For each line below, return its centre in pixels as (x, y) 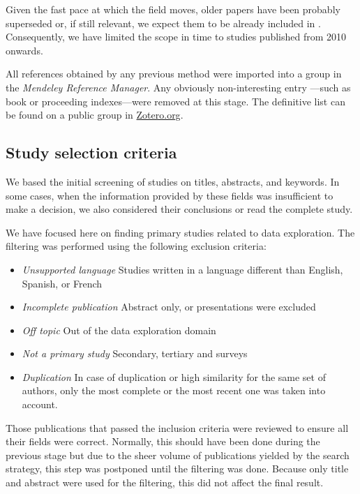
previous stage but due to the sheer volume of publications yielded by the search (178, 455)
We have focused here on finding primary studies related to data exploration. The (180, 232)
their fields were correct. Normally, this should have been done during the (163, 441)
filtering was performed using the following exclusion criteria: (136, 246)
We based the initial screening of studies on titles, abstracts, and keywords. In (173, 181)
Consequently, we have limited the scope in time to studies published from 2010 (176, 37)
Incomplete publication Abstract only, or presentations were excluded (169, 307)
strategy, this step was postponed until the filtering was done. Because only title (177, 469)
